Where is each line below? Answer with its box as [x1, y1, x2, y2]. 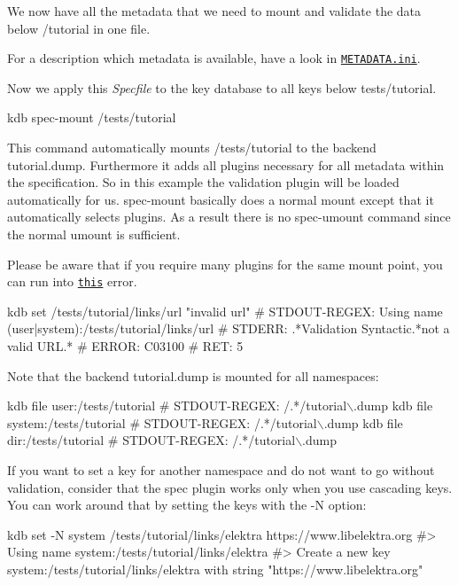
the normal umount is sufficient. [7, 225, 181, 243]
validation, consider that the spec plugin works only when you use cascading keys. [7, 478, 453, 496]
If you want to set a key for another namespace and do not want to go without [7, 461, 435, 479]
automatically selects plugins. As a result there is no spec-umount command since [7, 207, 451, 226]
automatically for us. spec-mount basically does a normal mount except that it [7, 190, 434, 208]
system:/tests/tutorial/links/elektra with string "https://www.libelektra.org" [7, 559, 423, 578]
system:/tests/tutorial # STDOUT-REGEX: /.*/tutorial [7, 413, 317, 432]
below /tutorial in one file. [7, 19, 151, 37]
